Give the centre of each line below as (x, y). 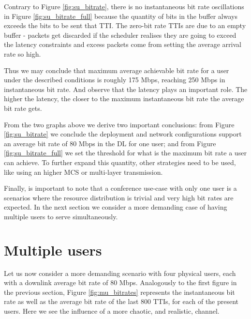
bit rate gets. (23, 108)
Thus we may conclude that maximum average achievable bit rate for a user (117, 70)
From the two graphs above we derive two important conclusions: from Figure (119, 124)
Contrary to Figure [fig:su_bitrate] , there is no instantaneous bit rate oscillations (124, 6)
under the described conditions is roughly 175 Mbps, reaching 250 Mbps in (115, 80)
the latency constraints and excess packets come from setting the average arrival (123, 44)
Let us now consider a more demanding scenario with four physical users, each (120, 273)
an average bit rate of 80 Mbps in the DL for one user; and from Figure (110, 143)
